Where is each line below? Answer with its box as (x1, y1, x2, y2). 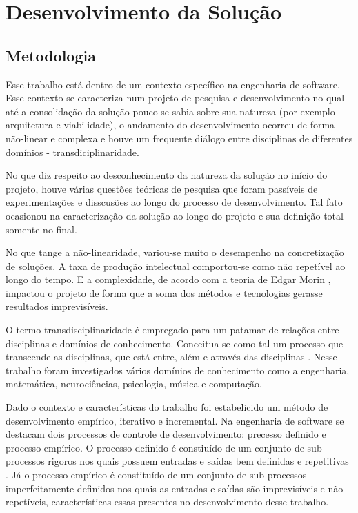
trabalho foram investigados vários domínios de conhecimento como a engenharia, (6, 362, 350, 377)
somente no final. (6, 222, 77, 236)
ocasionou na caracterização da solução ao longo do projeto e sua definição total (6, 208, 344, 222)
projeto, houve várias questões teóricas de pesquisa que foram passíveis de (6, 181, 318, 195)
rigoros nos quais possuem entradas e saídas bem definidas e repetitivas (48, 454, 349, 468)
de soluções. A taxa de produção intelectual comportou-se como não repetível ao (6, 258, 346, 273)
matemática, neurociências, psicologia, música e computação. (6, 376, 263, 391)
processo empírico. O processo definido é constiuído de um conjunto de (6, 440, 304, 454)
